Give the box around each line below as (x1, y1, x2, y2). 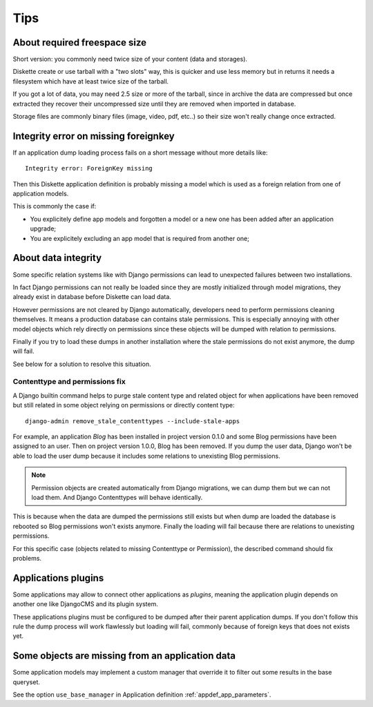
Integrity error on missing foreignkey (12, 130, 175, 142)
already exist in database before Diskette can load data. (12, 293, 172, 301)
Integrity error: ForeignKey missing (25, 164, 153, 173)
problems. (12, 554, 41, 562)
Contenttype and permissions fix (12, 377, 126, 387)
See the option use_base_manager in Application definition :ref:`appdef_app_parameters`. (12, 690, 271, 699)
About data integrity (12, 252, 102, 264)
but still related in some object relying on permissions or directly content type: (12, 401, 235, 409)
